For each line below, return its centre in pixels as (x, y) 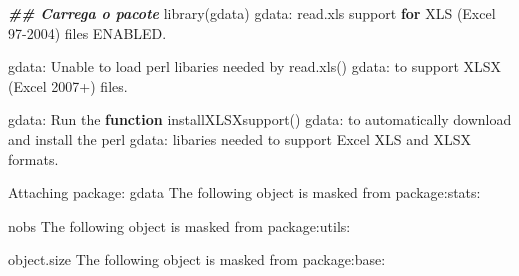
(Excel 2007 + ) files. (68, 85)
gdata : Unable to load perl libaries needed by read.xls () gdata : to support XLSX (255, 66)
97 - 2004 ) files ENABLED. (87, 32)
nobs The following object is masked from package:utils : (179, 225)
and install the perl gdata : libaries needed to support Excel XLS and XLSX (240, 138)
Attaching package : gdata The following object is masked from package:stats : (244, 192)
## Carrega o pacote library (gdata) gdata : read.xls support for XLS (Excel (252, 13)
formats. (33, 158)
